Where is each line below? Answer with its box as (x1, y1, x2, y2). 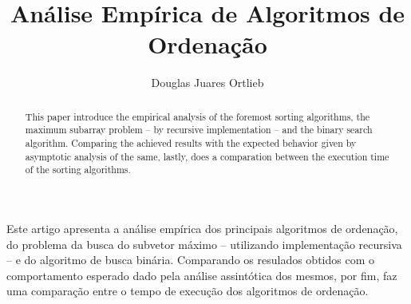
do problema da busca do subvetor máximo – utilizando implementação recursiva (6, 235, 402, 252)
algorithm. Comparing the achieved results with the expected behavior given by (25, 136, 357, 150)
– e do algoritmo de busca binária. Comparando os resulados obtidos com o (6, 251, 374, 268)
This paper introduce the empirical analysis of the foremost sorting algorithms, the (25, 109, 370, 123)
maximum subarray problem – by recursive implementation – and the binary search (25, 123, 373, 136)
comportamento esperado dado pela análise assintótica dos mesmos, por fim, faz (6, 266, 397, 283)
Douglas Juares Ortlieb (151, 74, 264, 91)
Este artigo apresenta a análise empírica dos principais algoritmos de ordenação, (6, 219, 398, 236)
